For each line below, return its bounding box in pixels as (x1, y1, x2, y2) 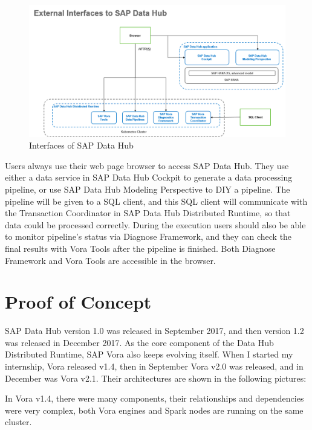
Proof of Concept (5, 289, 152, 314)
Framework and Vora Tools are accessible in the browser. (5, 254, 216, 266)
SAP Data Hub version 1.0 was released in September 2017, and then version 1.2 (5, 324, 304, 337)
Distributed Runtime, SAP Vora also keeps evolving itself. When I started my (5, 348, 293, 361)
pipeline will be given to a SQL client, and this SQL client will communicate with (5, 194, 308, 207)
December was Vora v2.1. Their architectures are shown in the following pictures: (5, 371, 307, 384)
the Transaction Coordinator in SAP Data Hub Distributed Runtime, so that (5, 207, 291, 219)
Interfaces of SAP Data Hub (29, 139, 134, 152)
